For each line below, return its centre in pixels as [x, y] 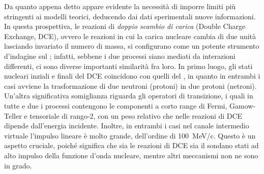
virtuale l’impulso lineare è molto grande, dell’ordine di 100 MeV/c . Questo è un [130, 135]
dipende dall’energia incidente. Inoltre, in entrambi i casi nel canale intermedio [127, 126]
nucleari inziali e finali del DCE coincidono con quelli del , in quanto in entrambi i [132, 76]
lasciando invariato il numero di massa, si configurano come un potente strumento [132, 46]
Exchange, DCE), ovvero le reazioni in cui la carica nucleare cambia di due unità [130, 36]
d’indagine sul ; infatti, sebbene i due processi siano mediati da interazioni [120, 56]
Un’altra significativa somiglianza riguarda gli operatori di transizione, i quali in [129, 96]
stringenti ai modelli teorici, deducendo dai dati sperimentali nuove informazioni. [130, 16]
